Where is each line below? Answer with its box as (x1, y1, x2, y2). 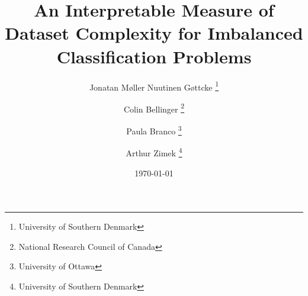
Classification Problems (56, 44, 252, 68)
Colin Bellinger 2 (123, 101, 185, 115)
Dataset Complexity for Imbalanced (5, 21, 303, 45)
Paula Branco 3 (126, 123, 182, 137)
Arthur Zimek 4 (126, 145, 182, 159)
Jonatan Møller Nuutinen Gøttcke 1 (89, 79, 219, 93)
